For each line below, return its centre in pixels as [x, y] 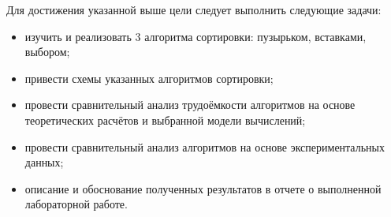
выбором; [47, 52]
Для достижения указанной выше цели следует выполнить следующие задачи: [194, 9]
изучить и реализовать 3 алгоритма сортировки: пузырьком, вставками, [195, 36]
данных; [44, 162]
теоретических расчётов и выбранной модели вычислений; [165, 120]
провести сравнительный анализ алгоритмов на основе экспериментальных [205, 146]
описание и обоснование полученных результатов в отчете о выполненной [203, 188]
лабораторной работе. [76, 204]
